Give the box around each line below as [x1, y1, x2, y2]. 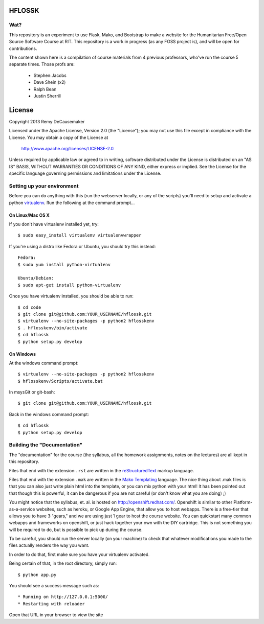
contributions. [9, 46, 37, 51]
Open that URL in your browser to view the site [9, 612, 103, 618]
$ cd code [18, 304, 41, 310]
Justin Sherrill [33, 93, 62, 99]
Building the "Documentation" [9, 441, 83, 448]
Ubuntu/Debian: [18, 276, 54, 281]
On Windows [9, 351, 36, 357]
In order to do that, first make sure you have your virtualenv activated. [9, 551, 150, 557]
